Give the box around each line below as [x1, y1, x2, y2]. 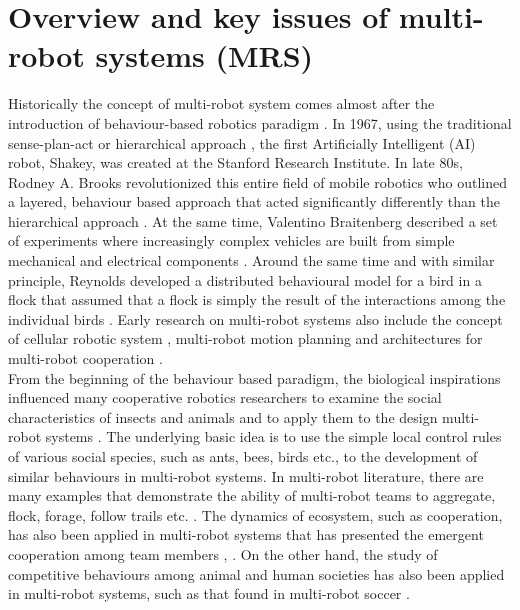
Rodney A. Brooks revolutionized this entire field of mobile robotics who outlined [8, 171, 507, 192]
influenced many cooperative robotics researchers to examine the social [8, 387, 442, 408]
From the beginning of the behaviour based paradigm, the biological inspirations [8, 367, 501, 388]
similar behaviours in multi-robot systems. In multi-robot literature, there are [8, 465, 484, 486]
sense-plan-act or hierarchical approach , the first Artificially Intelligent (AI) [8, 132, 476, 153]
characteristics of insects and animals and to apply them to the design [8, 406, 438, 427]
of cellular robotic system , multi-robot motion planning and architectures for [8, 328, 483, 349]
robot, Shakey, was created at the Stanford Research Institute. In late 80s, [8, 152, 463, 173]
